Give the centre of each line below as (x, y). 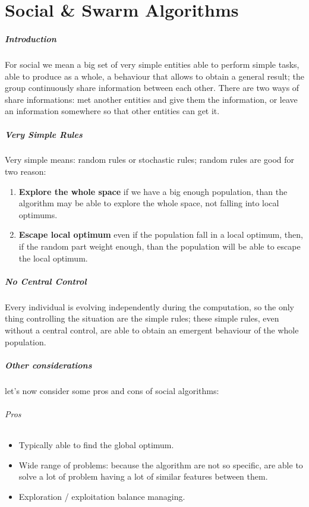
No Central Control (46, 281)
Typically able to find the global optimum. (96, 445)
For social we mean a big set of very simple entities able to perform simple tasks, (152, 64)
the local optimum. (53, 258)
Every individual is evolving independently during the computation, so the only (150, 306)
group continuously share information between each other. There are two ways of (152, 88)
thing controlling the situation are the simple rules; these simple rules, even (142, 318)
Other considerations (48, 365)
